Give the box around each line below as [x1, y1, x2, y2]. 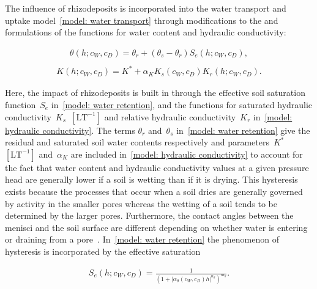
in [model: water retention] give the [176, 123, 310, 136]
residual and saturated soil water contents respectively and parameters [5, 136, 269, 148]
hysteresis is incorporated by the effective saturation [5, 244, 201, 257]
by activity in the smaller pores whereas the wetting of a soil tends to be [5, 197, 277, 210]
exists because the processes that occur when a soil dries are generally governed [5, 185, 303, 197]
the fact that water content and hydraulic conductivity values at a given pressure [5, 161, 309, 174]
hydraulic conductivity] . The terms [5, 123, 135, 136]
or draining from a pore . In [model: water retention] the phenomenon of [5, 233, 279, 246]
